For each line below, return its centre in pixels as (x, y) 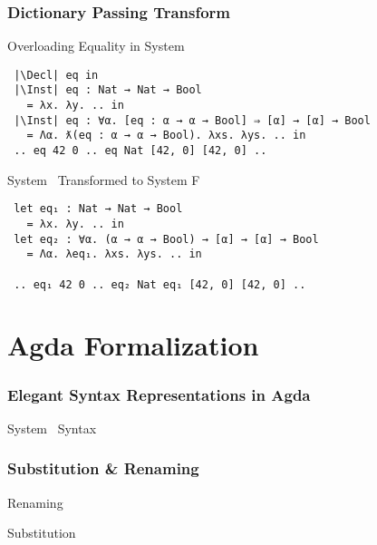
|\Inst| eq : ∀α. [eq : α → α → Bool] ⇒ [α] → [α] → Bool (192, 120)
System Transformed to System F (104, 179)
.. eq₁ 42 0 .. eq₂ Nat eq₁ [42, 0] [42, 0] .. (160, 284)
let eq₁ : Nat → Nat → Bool (98, 209)
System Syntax (52, 428)
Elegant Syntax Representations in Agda (159, 394)
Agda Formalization (133, 345)
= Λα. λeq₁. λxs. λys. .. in (114, 254)
